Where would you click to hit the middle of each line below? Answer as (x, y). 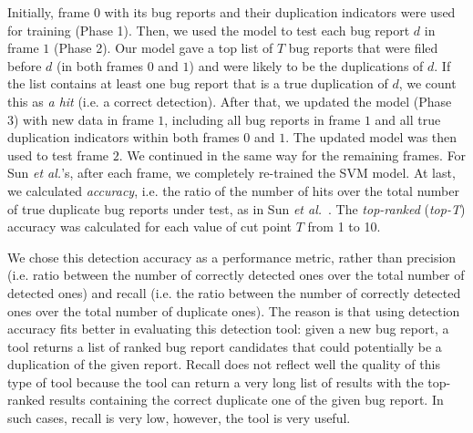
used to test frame (58, 155)
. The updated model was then (371, 137)
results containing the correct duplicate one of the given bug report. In (246, 400)
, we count (427, 83)
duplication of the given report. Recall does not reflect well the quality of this (224, 364)
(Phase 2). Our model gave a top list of (163, 48)
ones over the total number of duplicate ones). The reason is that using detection (234, 310)
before (25, 65)
